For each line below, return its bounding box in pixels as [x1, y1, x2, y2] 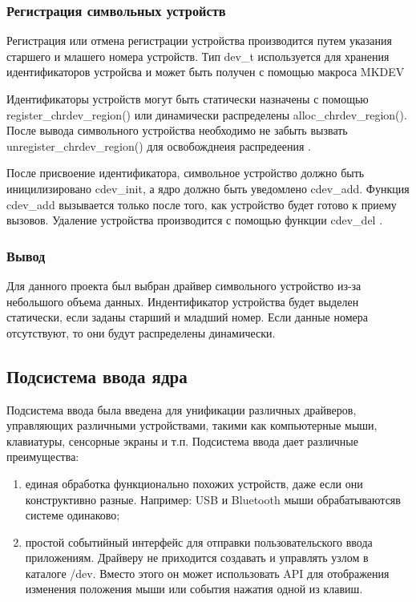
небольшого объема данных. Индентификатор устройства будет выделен [6, 293, 359, 309]
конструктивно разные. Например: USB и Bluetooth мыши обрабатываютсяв [25, 491, 401, 507]
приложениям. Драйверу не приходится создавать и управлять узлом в [25, 549, 369, 566]
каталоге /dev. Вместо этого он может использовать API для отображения [25, 564, 390, 581]
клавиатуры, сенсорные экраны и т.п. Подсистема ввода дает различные [6, 432, 358, 449]
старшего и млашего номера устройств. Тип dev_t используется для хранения [6, 47, 390, 64]
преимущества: [6, 448, 79, 465]
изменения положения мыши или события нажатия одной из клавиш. [25, 580, 363, 597]
